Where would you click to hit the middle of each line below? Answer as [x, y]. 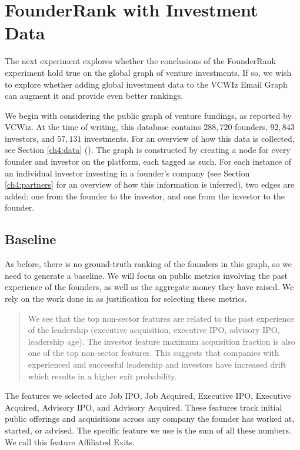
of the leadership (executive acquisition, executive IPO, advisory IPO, [154, 330]
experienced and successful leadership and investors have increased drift [157, 364]
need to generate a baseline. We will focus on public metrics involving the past [146, 275]
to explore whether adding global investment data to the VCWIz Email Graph [146, 84]
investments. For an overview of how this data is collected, [189, 138]
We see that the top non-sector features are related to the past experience [161, 318]
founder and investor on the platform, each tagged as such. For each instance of [148, 161]
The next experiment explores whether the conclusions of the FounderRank [140, 61]
